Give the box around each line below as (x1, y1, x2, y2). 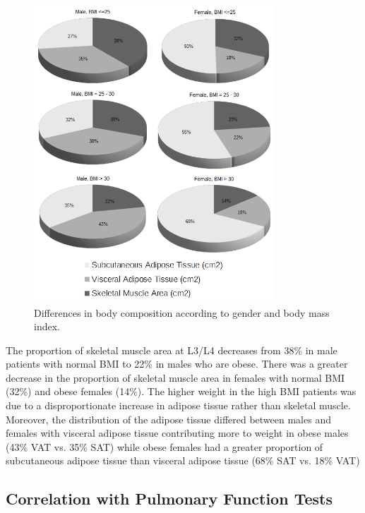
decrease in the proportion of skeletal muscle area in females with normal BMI (6, 370, 345, 385)
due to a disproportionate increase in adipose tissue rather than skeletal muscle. (6, 398, 351, 413)
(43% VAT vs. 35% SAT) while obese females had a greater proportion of (6, 439, 323, 454)
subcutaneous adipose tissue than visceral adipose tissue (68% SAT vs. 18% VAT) (6, 453, 360, 468)
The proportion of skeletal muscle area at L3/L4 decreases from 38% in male (6, 342, 337, 357)
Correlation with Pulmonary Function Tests (6, 488, 333, 509)
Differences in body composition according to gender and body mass (34, 305, 330, 320)
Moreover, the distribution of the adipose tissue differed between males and (6, 411, 331, 426)
